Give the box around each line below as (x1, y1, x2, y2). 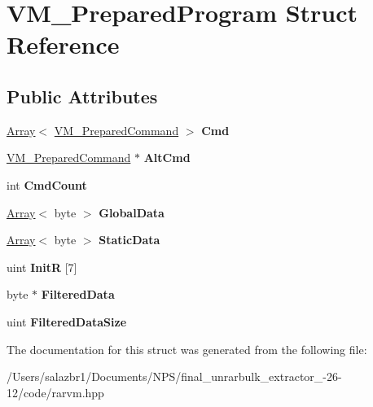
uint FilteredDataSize (7, 313, 127, 330)
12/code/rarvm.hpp (7, 383, 104, 400)
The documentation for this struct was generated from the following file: (7, 340, 367, 357)
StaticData (99, 231, 160, 248)
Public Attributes (7, 83, 158, 108)
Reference (7, 28, 120, 61)
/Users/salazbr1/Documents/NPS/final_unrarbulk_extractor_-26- (7, 368, 342, 385)
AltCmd (143, 149, 191, 166)
